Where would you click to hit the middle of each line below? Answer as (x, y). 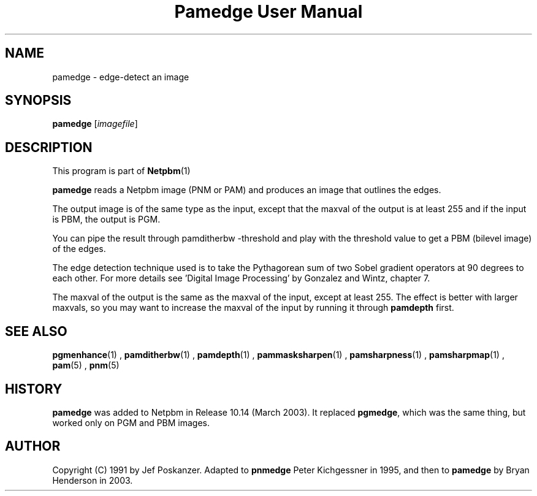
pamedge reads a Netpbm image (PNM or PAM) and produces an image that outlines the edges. (247, 190)
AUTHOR (33, 446)
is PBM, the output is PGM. (106, 219)
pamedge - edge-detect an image (121, 77)
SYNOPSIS (38, 101)
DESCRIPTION (49, 147)
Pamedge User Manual (268, 12)
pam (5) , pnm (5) (86, 365)
